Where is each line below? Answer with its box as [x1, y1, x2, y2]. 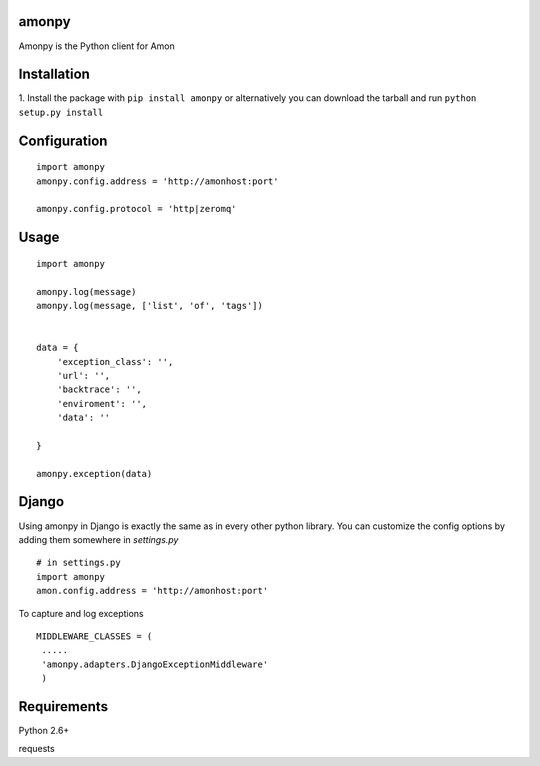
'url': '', [56, 370, 111, 381]
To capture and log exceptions [18, 607, 144, 619]
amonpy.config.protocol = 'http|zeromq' [36, 203, 237, 215]
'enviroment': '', [56, 398, 148, 409]
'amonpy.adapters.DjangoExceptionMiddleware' [41, 658, 269, 670]
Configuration [18, 132, 108, 149]
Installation [18, 66, 90, 83]
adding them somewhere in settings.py [18, 533, 179, 545]
